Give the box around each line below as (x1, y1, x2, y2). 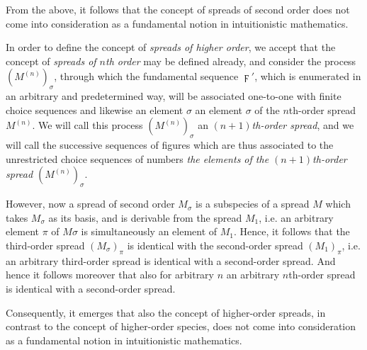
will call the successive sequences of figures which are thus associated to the (6, 137, 334, 152)
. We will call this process (32, 118, 143, 132)
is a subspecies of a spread (195, 196, 310, 211)
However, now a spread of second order (6, 196, 175, 211)
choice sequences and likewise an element (6, 102, 183, 117)
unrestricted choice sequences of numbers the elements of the (6, 151, 269, 166)
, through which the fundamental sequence (54, 69, 239, 84)
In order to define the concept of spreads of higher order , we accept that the (6, 40, 336, 55)
